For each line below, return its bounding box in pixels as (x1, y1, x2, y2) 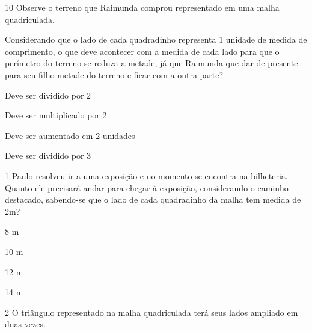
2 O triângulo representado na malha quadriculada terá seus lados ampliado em (5, 306, 298, 318)
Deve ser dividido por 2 (5, 88, 91, 101)
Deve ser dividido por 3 (5, 149, 91, 162)
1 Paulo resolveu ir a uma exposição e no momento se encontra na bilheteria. (5, 169, 288, 182)
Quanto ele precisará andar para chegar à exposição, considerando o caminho (5, 181, 289, 194)
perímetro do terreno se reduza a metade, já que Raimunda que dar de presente (5, 57, 298, 69)
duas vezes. (5, 318, 46, 330)
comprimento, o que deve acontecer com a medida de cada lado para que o (5, 45, 280, 57)
